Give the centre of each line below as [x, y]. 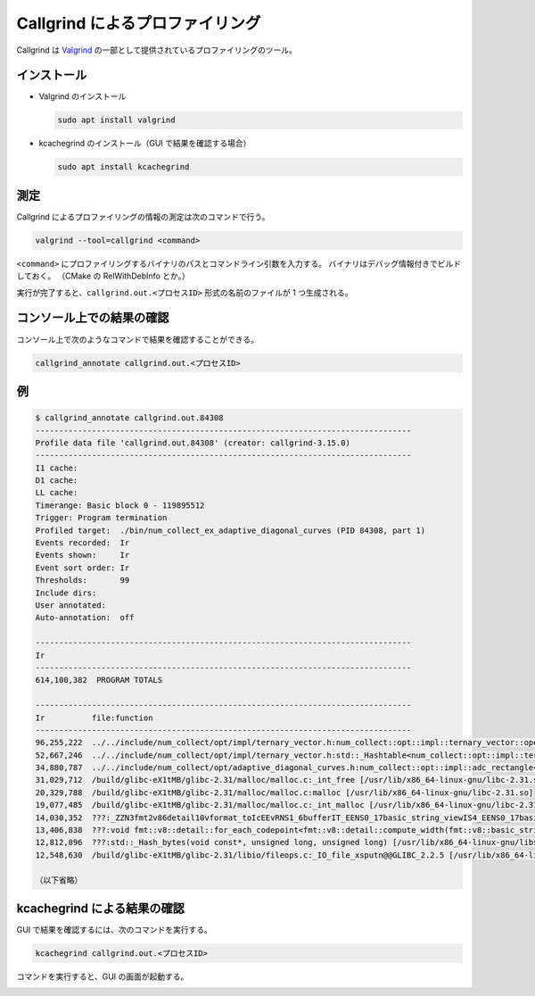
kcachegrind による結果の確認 [100, 909]
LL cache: [57, 493]
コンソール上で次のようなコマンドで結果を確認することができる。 [137, 339]
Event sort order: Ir [82, 568]
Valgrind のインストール [82, 96]
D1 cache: [57, 481]
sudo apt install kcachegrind [123, 167]
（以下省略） [59, 880]
